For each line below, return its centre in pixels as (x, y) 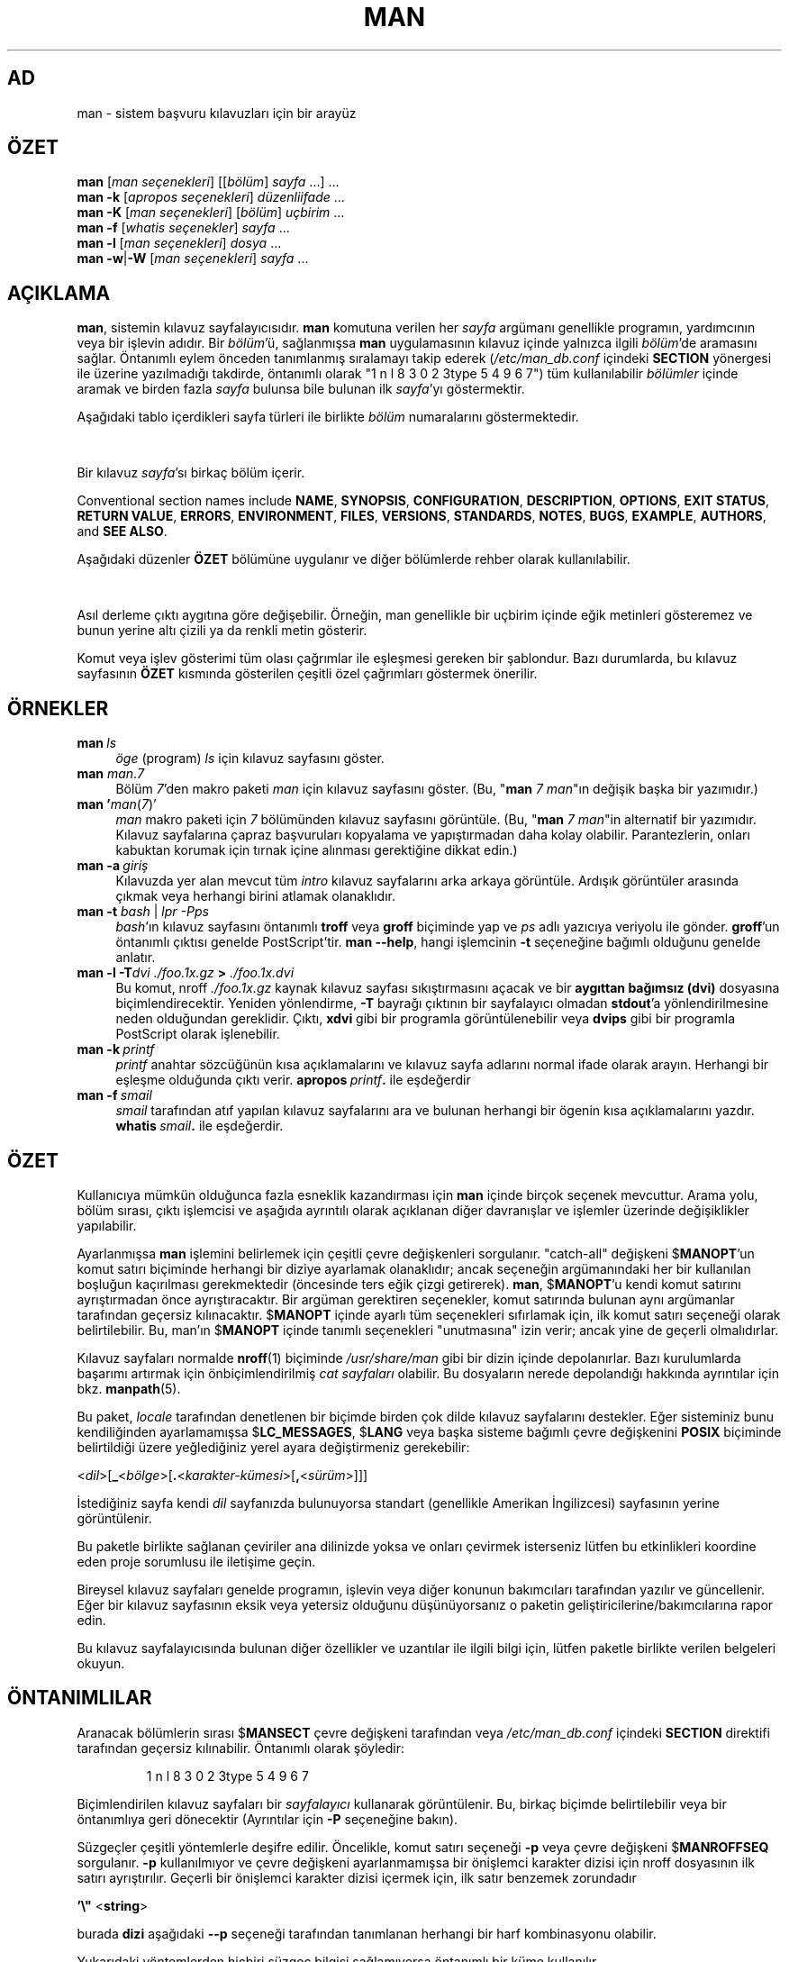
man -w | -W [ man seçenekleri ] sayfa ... (193, 259)
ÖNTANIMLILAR (80, 1698)
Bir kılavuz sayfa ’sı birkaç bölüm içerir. (191, 473)
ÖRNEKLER (58, 708)
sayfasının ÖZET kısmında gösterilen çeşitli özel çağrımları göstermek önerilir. (307, 674)
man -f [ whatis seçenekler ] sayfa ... (183, 228)
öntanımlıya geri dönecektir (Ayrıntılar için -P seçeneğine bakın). (268, 1819)
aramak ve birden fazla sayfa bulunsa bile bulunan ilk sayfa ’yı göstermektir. (301, 389)
